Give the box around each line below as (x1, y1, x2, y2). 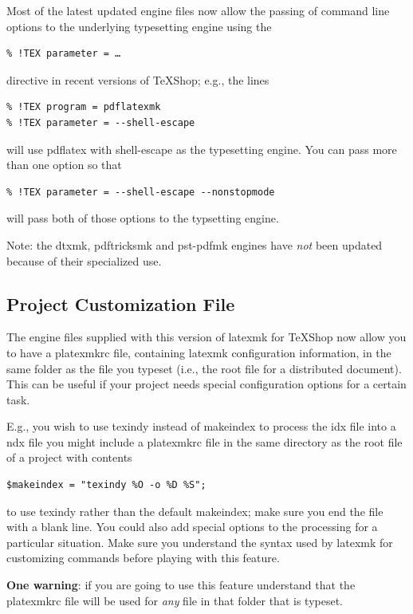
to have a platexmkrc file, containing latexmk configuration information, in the (6, 344, 391, 360)
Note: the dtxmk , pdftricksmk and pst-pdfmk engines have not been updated (6, 236, 383, 253)
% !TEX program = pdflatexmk (6, 101, 161, 113)
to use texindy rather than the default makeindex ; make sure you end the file (6, 502, 383, 519)
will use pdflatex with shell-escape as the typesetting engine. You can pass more (6, 140, 397, 157)
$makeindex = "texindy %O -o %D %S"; (6, 479, 206, 491)
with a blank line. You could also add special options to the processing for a (6, 518, 378, 535)
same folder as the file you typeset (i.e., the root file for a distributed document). (6, 360, 402, 376)
